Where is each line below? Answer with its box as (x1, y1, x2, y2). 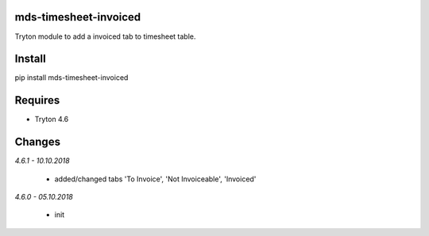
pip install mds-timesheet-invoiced (14, 73, 129, 82)
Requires (14, 93, 60, 107)
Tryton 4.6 (34, 115, 69, 124)
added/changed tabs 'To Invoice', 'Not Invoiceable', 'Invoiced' (54, 174, 257, 184)
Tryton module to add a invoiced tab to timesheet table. (14, 32, 196, 41)
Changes (14, 135, 61, 149)
